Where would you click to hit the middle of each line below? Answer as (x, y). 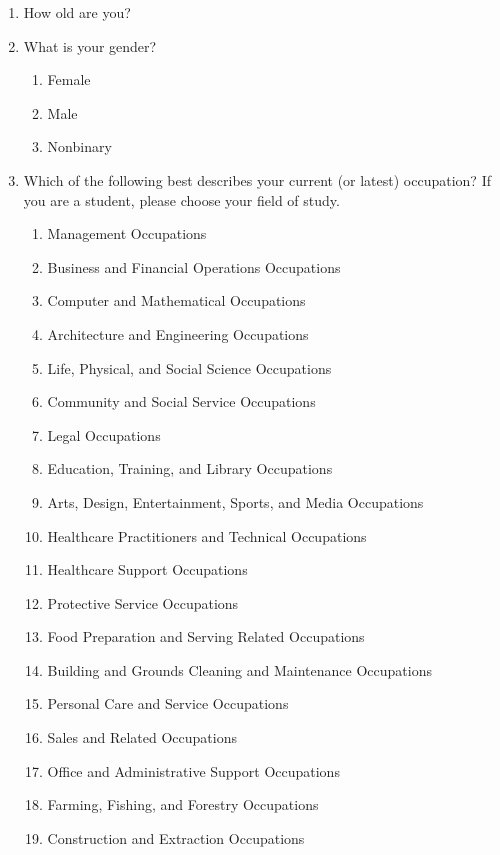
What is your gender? (90, 45)
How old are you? (77, 12)
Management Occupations (127, 233)
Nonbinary (79, 146)
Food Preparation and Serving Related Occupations (206, 636)
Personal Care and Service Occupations (168, 703)
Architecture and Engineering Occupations (178, 333)
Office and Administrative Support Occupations (193, 770)
